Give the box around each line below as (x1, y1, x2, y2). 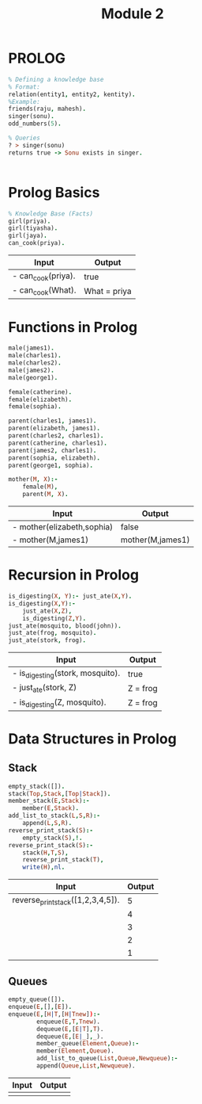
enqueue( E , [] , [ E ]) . (8, 1003, 73, 1011)
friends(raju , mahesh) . (8, 105, 87, 113)
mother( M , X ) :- (8, 476, 58, 483)
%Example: (8, 97, 41, 105)
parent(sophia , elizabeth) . (8, 453, 101, 462)
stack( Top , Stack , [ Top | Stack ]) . (8, 789, 111, 797)
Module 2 (101, 5, 164, 23)
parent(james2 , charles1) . (8, 446, 97, 454)
